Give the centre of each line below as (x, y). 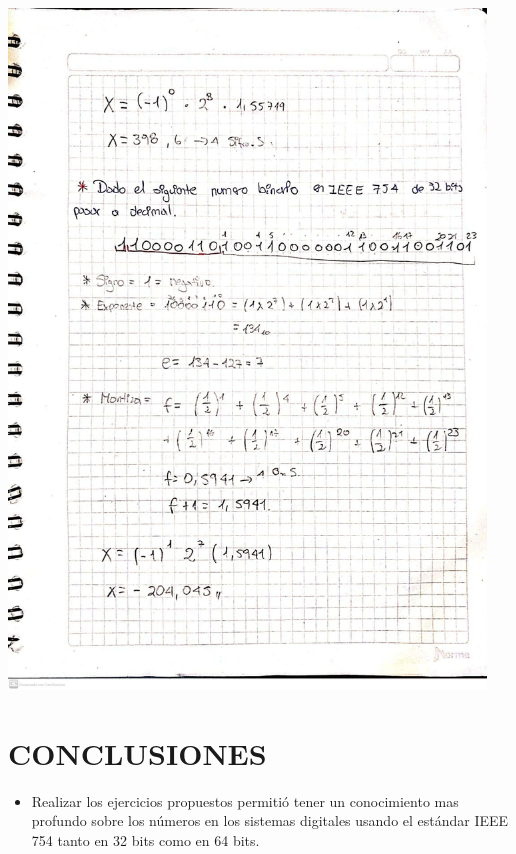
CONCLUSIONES (137, 752)
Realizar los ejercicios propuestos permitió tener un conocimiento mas (245, 800)
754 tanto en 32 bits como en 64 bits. (145, 839)
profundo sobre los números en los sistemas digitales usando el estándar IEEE (270, 820)
